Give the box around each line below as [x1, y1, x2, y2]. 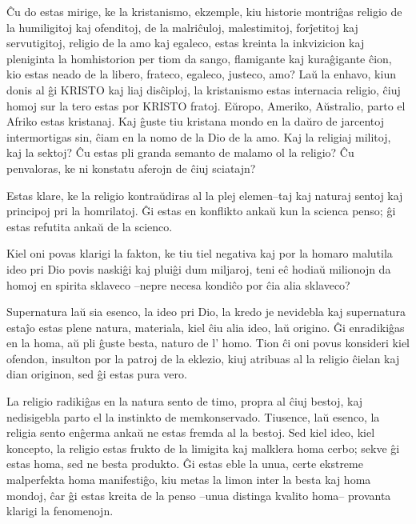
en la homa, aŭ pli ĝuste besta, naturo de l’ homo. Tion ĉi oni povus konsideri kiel [6, 334, 410, 351]
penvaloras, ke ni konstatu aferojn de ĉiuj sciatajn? [6, 159, 256, 176]
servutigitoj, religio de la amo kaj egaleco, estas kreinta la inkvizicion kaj [6, 34, 365, 51]
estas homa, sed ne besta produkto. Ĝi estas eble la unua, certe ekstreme [6, 455, 363, 472]
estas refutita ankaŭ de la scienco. [6, 218, 173, 234]
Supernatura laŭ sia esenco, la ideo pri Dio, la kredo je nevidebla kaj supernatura [6, 303, 406, 320]
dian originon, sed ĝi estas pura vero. [6, 366, 187, 382]
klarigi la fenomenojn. [6, 502, 114, 519]
